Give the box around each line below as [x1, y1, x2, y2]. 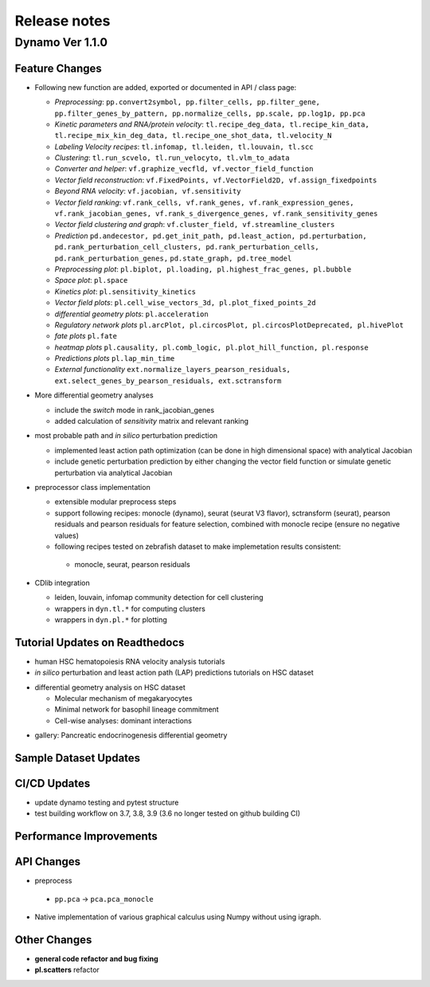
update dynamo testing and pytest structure [34, 797, 179, 808]
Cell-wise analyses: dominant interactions [54, 715, 193, 725]
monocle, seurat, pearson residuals [74, 560, 190, 570]
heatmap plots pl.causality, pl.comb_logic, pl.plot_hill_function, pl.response [54, 343, 369, 352]
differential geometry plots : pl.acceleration [54, 309, 209, 319]
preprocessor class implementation [34, 483, 150, 492]
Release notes [14, 12, 111, 29]
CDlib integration [34, 578, 91, 587]
